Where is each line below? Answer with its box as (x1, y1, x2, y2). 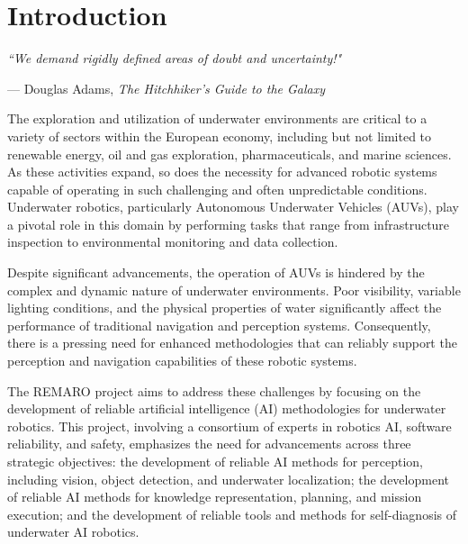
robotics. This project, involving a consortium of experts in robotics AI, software (7, 416, 452, 435)
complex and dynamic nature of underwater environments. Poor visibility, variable (7, 280, 461, 299)
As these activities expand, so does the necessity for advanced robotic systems (7, 162, 437, 181)
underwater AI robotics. (7, 522, 139, 541)
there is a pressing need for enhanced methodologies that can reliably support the (7, 333, 457, 352)
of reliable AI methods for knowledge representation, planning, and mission (7, 487, 422, 506)
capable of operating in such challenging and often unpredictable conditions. (7, 179, 427, 198)
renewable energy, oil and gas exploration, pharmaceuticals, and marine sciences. (7, 144, 452, 163)
